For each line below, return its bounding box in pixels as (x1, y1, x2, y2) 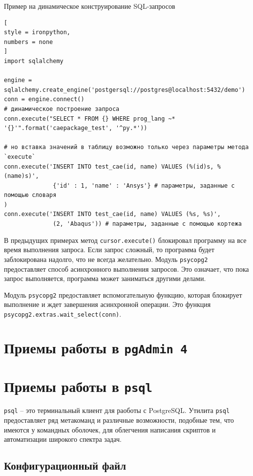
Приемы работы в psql (4, 376, 152, 396)
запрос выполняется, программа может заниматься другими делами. (4, 273, 206, 283)
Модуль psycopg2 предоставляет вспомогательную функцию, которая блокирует (4, 289, 242, 300)
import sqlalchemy (4, 57, 63, 65)
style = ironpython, (4, 29, 71, 36)
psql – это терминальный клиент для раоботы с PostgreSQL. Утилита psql (4, 405, 230, 415)
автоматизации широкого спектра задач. (4, 434, 122, 444)
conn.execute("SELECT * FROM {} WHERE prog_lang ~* (4, 115, 175, 122)
